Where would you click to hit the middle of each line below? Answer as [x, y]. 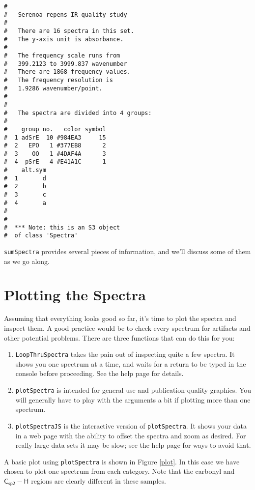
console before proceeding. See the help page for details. [99, 373]
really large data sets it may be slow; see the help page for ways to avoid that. [133, 445]
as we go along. [27, 261]
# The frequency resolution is [58, 80]
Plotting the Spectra [75, 295]
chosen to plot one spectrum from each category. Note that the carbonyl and [119, 471]
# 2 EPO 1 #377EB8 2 [55, 146]
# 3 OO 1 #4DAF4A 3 [55, 154]
